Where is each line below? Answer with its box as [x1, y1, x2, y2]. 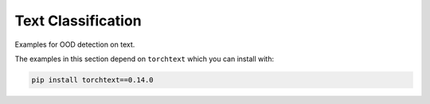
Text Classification [14, 12, 143, 29]
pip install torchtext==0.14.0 [31, 75, 154, 84]
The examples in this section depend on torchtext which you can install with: [14, 54, 275, 64]
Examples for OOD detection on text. [14, 40, 135, 49]
